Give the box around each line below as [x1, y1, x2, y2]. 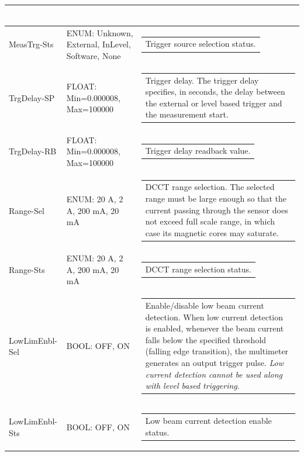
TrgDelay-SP [9, 91, 55, 103]
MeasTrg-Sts [9, 38, 54, 50]
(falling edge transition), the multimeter [145, 345, 289, 357]
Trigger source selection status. [145, 37, 256, 50]
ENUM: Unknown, [66, 26, 133, 39]
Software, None [66, 49, 121, 61]
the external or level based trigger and [145, 96, 282, 109]
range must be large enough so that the [145, 192, 287, 205]
